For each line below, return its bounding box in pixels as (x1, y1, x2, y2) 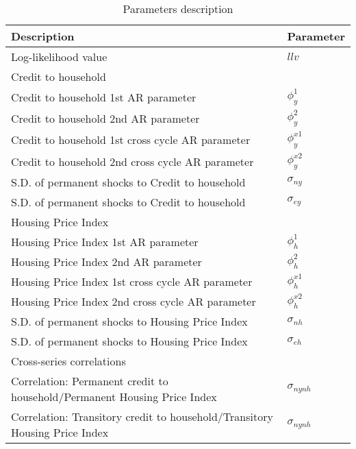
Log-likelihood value (11, 49, 107, 64)
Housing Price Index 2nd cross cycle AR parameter (11, 293, 256, 309)
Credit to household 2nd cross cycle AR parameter (11, 153, 254, 169)
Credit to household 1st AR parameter (11, 89, 196, 106)
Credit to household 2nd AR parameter (11, 110, 200, 127)
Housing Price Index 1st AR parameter (11, 233, 199, 250)
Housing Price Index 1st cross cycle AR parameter (11, 273, 253, 289)
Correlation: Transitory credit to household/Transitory (11, 408, 273, 424)
